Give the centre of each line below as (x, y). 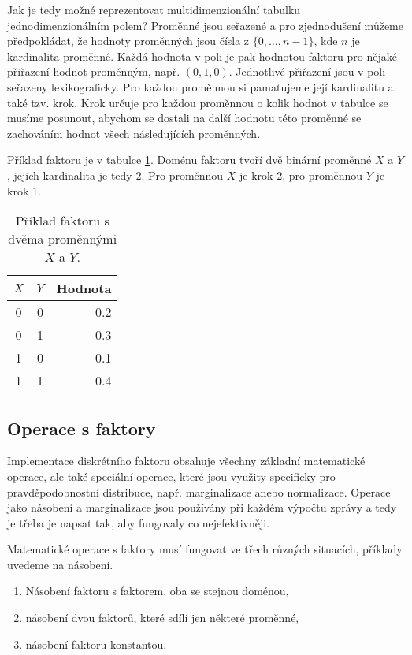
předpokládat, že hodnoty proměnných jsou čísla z (128, 41)
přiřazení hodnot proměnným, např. (94, 71)
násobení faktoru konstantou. (96, 644)
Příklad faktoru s (62, 221)
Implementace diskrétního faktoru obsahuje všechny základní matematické (186, 461)
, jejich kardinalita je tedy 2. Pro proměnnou (115, 175)
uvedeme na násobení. (60, 564)
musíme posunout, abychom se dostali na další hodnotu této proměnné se (184, 118)
